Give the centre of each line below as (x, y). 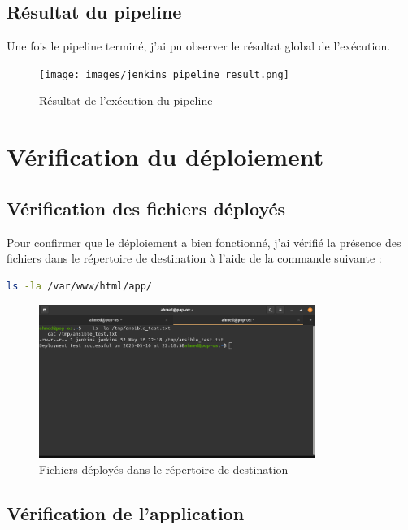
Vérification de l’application (126, 513)
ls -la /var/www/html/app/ (80, 286)
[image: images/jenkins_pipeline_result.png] (164, 74)
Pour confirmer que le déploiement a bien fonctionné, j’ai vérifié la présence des (204, 242)
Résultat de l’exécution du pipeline (126, 100)
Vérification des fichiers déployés (146, 208)
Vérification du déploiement (165, 156)
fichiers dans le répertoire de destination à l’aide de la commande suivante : (194, 258)
